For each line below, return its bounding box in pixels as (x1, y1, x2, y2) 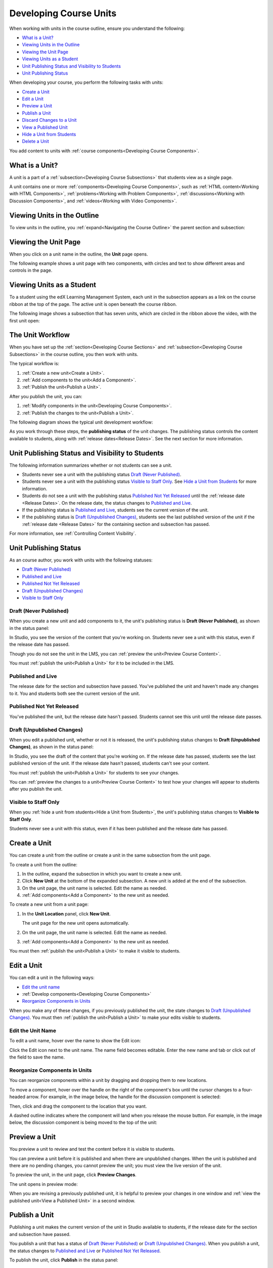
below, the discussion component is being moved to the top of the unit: (9, 1119, 158, 1125)
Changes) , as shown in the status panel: (9, 744, 94, 750)
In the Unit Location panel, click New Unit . (22, 910, 111, 917)
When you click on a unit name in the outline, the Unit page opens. (9, 251, 149, 257)
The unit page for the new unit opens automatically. (22, 920, 129, 926)
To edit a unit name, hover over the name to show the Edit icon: (9, 1038, 141, 1044)
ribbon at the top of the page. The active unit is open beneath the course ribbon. (9, 301, 177, 307)
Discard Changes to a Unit (22, 117, 77, 123)
